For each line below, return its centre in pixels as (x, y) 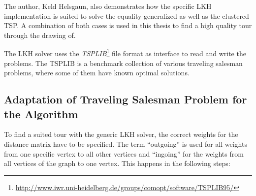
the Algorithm (41, 114)
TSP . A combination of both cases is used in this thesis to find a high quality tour (128, 25)
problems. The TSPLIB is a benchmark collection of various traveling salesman (123, 63)
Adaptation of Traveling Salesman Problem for (126, 99)
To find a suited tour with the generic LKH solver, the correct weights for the (121, 134)
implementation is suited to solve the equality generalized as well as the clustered (127, 16)
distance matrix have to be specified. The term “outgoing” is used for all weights (126, 144)
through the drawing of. (40, 35)
